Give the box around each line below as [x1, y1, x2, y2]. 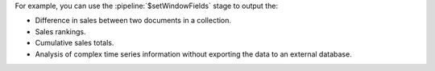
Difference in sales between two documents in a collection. [35, 16, 232, 26]
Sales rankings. [35, 26, 86, 36]
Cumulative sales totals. [35, 38, 114, 48]
